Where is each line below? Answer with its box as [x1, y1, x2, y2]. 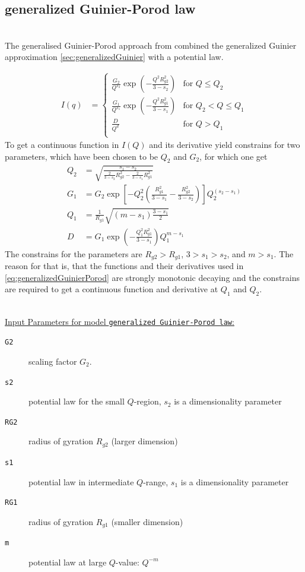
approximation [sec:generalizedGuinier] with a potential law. [5, 50, 224, 63]
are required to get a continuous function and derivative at [5, 283, 218, 295]
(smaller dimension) [111, 515, 183, 527]
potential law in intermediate [28, 475, 134, 488]
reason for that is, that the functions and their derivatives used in [5, 260, 244, 272]
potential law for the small [28, 395, 125, 407]
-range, [143, 475, 169, 488]
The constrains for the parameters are [5, 247, 142, 260]
